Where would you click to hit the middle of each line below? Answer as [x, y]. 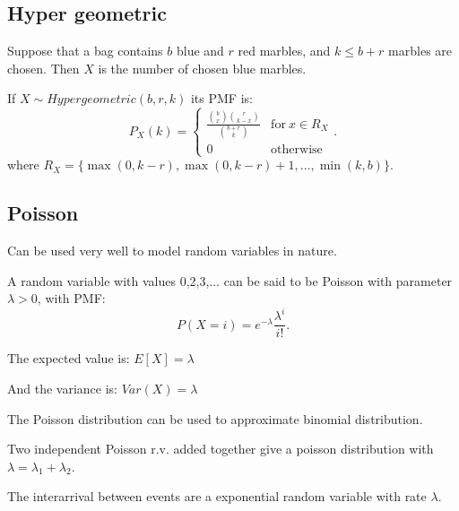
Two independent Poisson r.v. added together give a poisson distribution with [221, 449]
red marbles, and [284, 51]
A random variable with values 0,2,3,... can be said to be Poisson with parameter [230, 280]
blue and [200, 51]
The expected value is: [69, 358]
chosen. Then [43, 68]
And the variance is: [63, 388]
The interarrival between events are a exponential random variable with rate [217, 496]
